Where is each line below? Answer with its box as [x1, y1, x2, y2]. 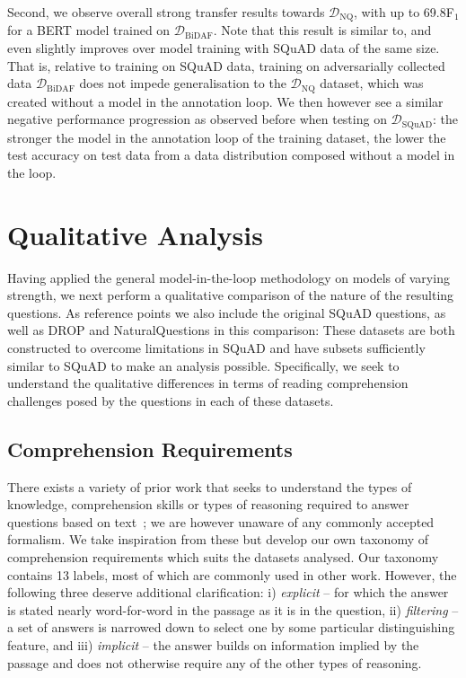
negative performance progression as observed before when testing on [7, 110, 387, 128]
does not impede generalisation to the [79, 74, 286, 92]
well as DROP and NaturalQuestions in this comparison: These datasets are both [7, 321, 455, 339]
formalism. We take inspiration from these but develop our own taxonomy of [7, 530, 429, 549]
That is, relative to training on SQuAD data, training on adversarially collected [7, 56, 445, 75]
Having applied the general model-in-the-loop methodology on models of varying [7, 268, 450, 286]
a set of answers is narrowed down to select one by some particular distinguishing [7, 618, 455, 637]
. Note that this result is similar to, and [213, 21, 432, 40]
